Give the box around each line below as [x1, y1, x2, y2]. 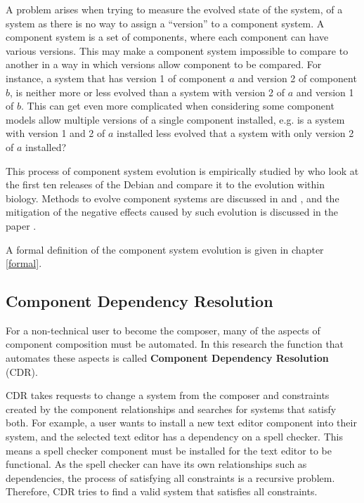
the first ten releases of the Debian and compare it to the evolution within [6, 177, 325, 192]
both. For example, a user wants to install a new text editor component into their [6, 415, 357, 430]
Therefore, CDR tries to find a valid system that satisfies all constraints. [6, 484, 318, 499]
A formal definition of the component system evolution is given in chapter [6, 242, 324, 256]
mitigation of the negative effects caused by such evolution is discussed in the [6, 204, 338, 219]
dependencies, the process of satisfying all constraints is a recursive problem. [6, 470, 335, 485]
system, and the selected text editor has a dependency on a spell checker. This [6, 429, 343, 444]
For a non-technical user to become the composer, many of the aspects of [6, 322, 320, 337]
